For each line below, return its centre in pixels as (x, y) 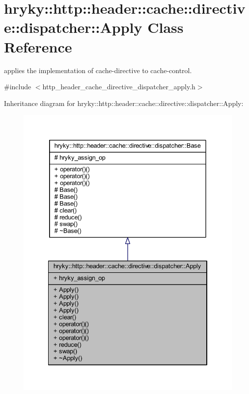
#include (18, 87)
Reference (38, 46)
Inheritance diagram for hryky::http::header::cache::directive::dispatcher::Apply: (124, 103)
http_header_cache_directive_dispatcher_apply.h (119, 87)
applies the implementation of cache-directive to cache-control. (98, 70)
